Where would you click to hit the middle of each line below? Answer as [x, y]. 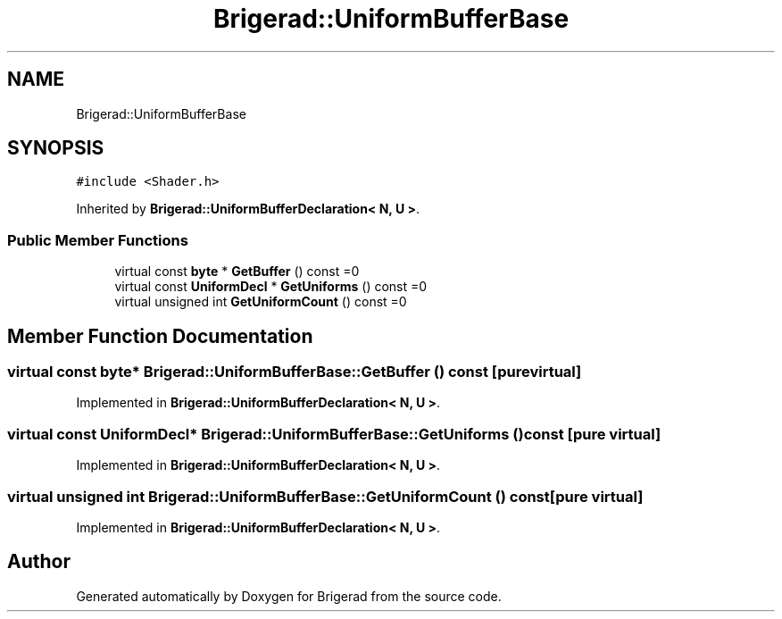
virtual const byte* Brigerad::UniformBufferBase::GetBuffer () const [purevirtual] [295, 372]
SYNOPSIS [56, 148]
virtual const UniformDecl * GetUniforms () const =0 [271, 287]
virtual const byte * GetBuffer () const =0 [237, 272]
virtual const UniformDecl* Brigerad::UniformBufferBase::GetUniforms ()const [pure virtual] [334, 434]
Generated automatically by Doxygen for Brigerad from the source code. [289, 596]
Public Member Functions [98, 240]
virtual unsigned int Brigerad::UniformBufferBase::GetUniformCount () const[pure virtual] [325, 496]
